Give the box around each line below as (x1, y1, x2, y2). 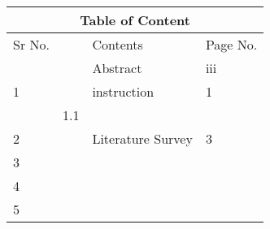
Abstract (92, 58, 142, 77)
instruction (92, 82, 155, 101)
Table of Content (80, 11, 190, 29)
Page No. (205, 35, 258, 54)
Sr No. (13, 35, 50, 54)
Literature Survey (92, 129, 193, 148)
